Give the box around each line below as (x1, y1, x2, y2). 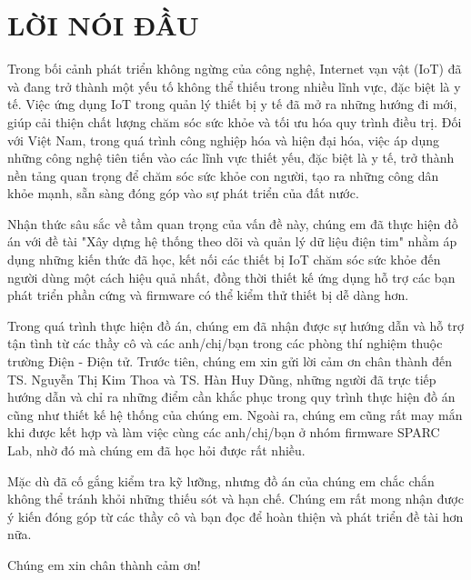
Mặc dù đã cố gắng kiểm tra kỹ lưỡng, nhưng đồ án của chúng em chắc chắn (7, 471, 435, 490)
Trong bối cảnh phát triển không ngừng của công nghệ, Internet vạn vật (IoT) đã (7, 59, 462, 78)
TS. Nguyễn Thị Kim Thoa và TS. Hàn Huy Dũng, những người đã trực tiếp (7, 369, 436, 388)
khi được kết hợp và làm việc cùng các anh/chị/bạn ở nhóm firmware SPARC (7, 423, 440, 442)
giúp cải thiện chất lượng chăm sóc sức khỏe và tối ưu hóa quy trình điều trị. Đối (7, 112, 462, 131)
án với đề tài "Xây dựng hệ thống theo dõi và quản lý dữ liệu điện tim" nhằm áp (7, 232, 457, 251)
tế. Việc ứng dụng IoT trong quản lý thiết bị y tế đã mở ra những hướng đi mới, (7, 95, 457, 114)
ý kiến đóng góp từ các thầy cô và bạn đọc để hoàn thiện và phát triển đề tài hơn (7, 506, 464, 525)
